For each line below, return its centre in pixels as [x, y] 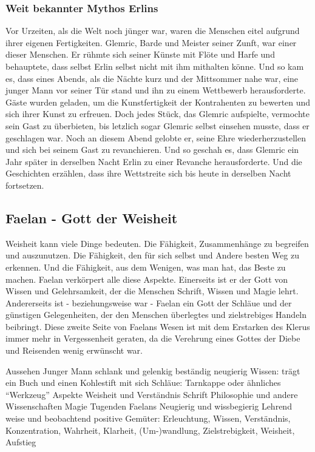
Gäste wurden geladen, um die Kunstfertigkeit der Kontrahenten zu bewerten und [158, 102]
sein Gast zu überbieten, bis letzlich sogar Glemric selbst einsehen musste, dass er [157, 125]
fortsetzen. [25, 185]
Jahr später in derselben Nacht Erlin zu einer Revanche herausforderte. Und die [154, 161]
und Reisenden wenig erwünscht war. [74, 350]
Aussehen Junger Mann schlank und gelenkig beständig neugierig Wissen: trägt [153, 370]
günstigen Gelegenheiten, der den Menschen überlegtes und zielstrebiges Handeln [156, 315]
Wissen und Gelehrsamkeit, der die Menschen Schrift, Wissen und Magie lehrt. [152, 291]
